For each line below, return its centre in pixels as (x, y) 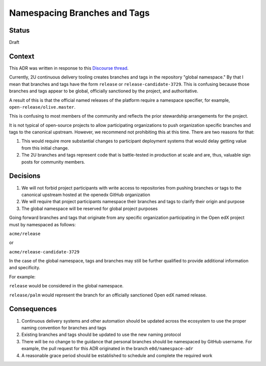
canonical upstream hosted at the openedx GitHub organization (86, 195)
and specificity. (25, 268)
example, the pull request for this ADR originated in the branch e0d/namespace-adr (107, 349)
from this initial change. (45, 148)
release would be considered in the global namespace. (66, 286)
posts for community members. (53, 162)
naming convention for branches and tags (64, 327)
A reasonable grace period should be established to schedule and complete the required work (117, 355)
